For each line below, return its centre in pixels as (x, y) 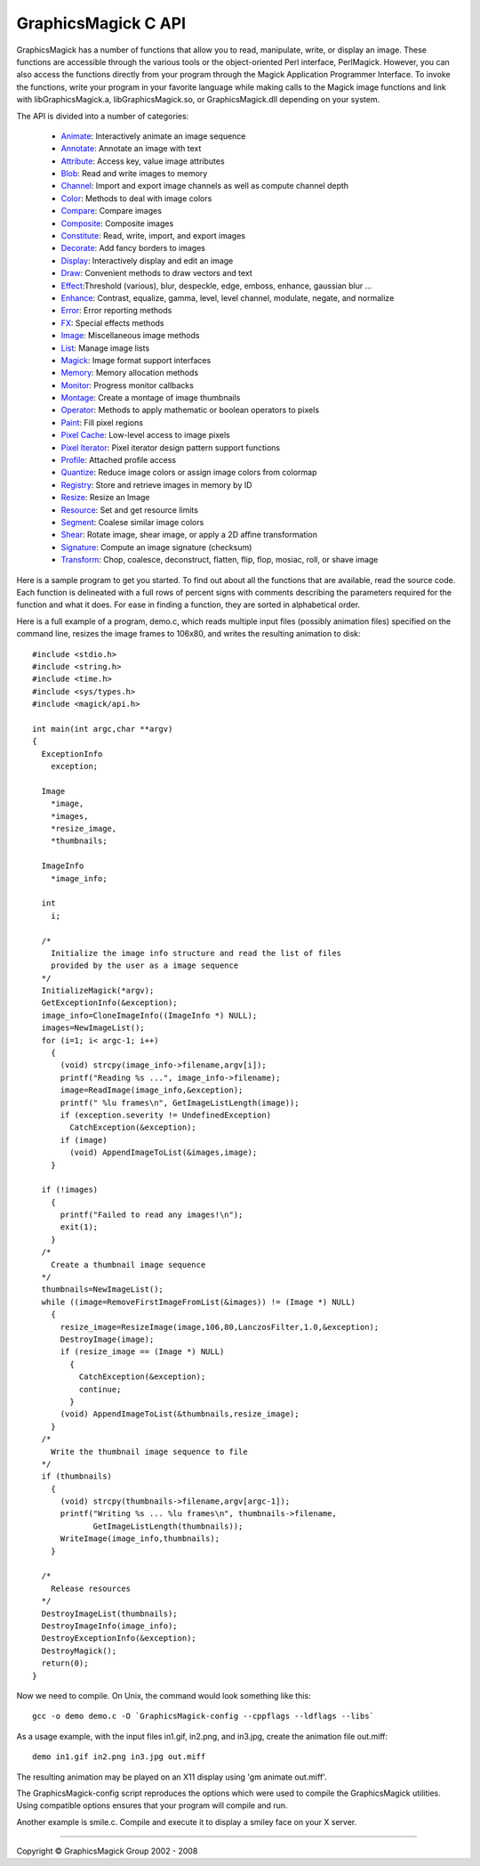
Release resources (91, 1588)
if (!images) (70, 1190)
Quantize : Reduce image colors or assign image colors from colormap (189, 473)
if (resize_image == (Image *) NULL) (142, 1352)
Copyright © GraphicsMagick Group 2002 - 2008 (107, 1851)
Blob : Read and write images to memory (134, 174)
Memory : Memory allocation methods (130, 373)
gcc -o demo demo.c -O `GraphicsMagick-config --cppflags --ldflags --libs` (204, 1716)
